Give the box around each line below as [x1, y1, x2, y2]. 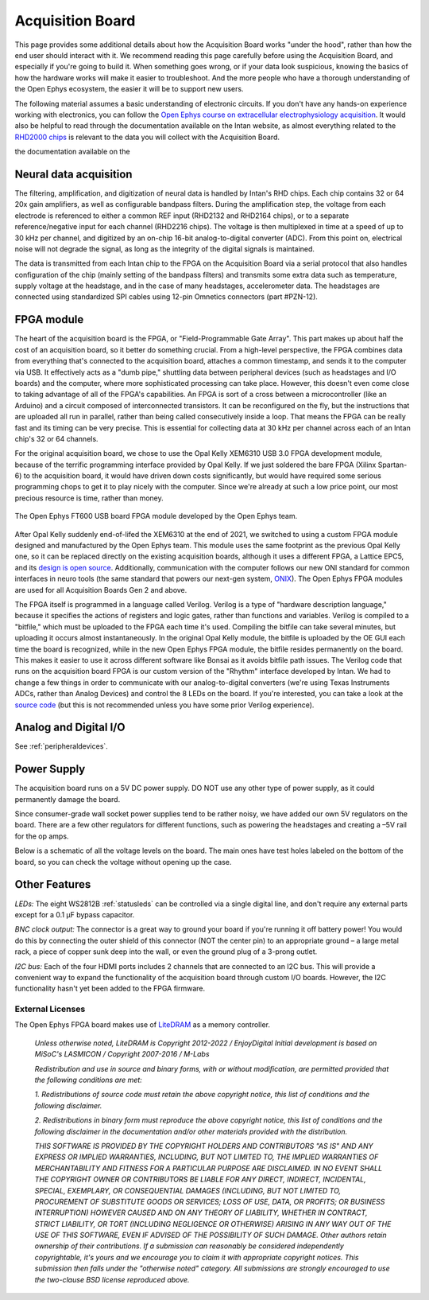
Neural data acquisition [14, 167, 133, 181]
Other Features [14, 878, 91, 891]
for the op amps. [14, 831, 69, 841]
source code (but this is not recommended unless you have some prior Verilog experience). [14, 700, 315, 710]
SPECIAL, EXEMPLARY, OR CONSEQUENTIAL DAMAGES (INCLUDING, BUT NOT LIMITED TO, [34, 1185, 342, 1195]
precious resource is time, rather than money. [14, 493, 164, 503]
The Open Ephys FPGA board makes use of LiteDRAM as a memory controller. [14, 1020, 270, 1029]
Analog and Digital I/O [14, 721, 126, 734]
